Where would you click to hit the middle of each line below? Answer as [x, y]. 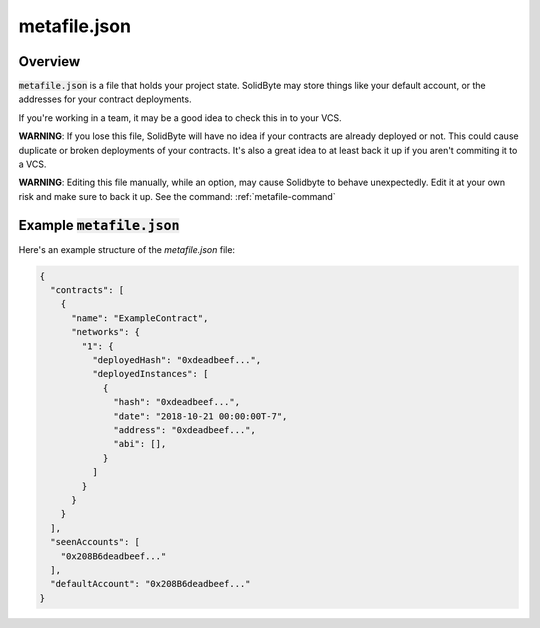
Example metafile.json [99, 225]
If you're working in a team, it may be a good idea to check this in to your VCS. [180, 117]
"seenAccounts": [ [95, 542]
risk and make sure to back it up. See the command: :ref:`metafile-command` [177, 196]
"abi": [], [140, 444]
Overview [49, 61]
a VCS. [32, 164]
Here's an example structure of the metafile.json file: [126, 249]
